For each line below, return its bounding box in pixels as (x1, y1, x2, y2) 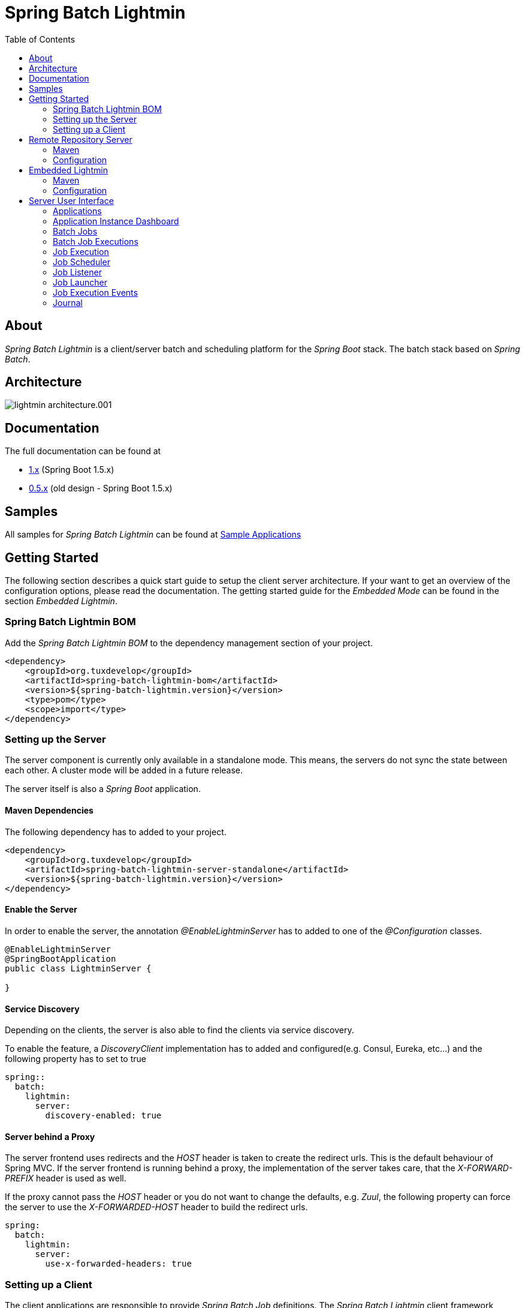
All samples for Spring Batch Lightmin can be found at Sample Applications (5, 529, 301, 540)
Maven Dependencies (5, 805, 93, 816)
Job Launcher (53, 277, 107, 287)
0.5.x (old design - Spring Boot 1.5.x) (29, 483, 173, 494)
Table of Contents (5, 34, 76, 44)
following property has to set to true (5, 1054, 146, 1064)
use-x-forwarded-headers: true (45, 1259, 192, 1269)
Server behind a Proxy (5, 1131, 95, 1142)
